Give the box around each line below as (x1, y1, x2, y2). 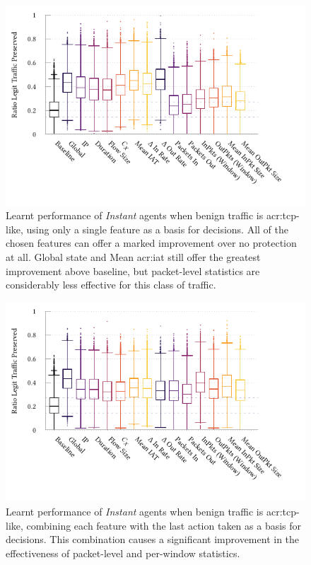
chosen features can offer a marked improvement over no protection (6, 235, 297, 250)
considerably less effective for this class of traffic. (6, 277, 216, 292)
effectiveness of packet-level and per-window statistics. (6, 545, 240, 560)
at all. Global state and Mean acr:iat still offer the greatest (6, 250, 261, 264)
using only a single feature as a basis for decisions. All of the (26, 221, 288, 236)
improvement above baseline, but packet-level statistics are (6, 263, 260, 278)
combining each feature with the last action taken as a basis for (26, 518, 302, 532)
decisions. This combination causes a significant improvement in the (6, 532, 300, 547)
